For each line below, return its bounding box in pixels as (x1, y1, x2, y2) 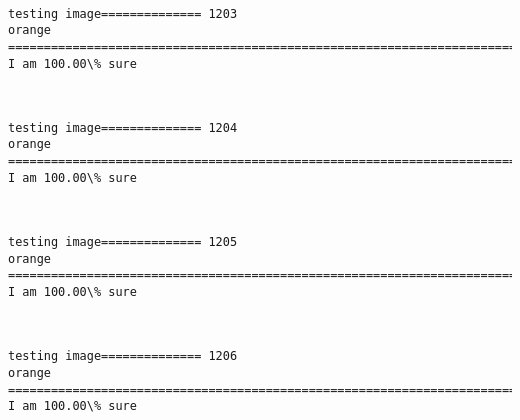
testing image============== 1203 (8, 6, 238, 21)
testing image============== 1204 (8, 120, 238, 135)
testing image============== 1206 (8, 349, 238, 364)
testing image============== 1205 (8, 235, 238, 250)
